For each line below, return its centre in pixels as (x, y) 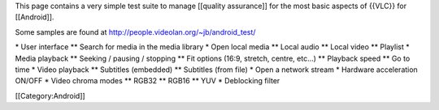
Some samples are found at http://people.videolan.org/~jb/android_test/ (135, 32)
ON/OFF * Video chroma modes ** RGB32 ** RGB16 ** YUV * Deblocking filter (148, 81)
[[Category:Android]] (50, 95)
